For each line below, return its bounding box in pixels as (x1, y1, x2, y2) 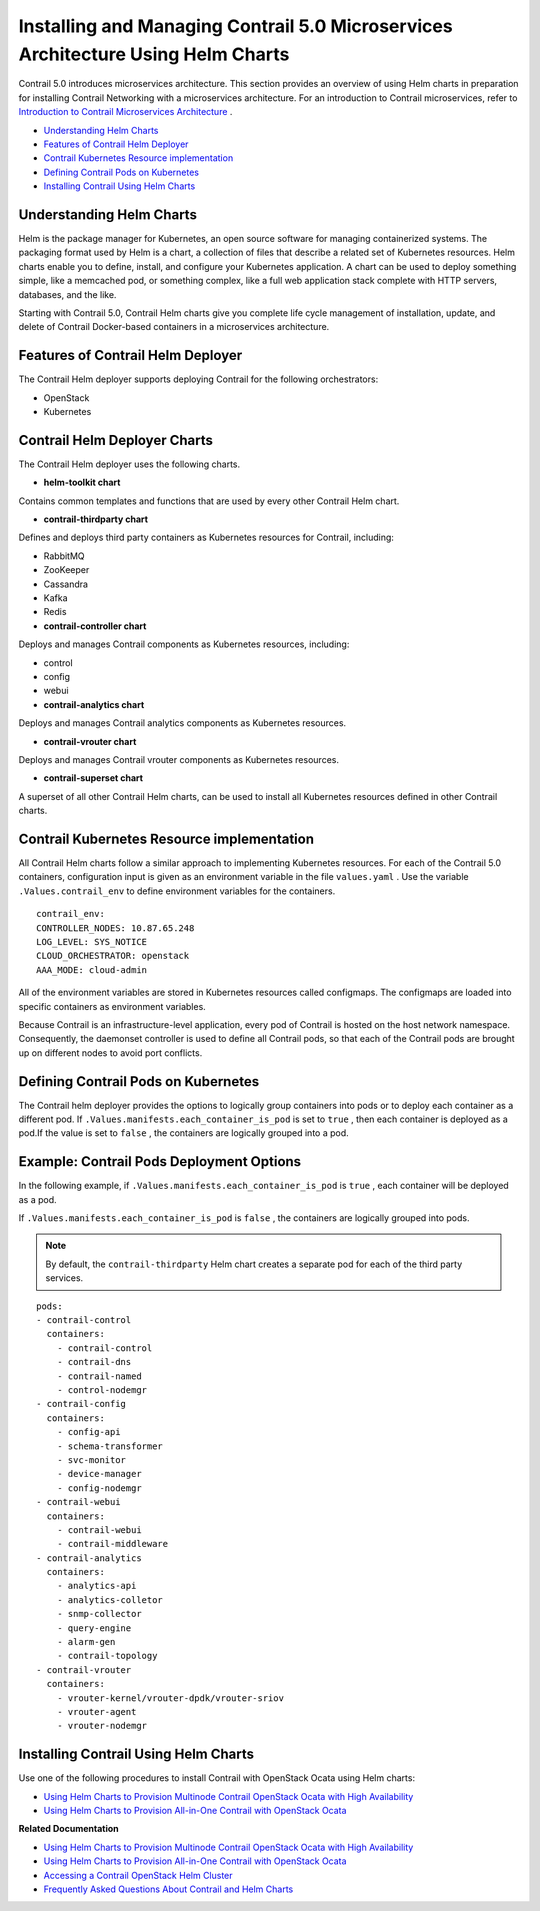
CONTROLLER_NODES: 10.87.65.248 (36, 922, 195, 934)
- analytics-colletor (56, 1594, 164, 1605)
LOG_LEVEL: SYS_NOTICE (36, 936, 148, 947)
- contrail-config (36, 1398, 127, 1410)
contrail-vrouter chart (43, 735, 137, 747)
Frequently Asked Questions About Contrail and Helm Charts (43, 1883, 294, 1895)
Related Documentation (18, 1823, 119, 1835)
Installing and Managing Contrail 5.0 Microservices (18, 15, 454, 37)
